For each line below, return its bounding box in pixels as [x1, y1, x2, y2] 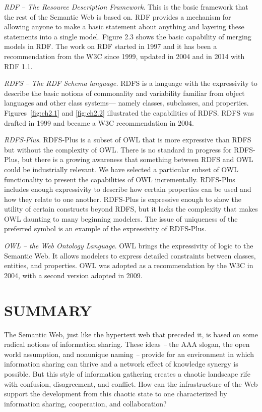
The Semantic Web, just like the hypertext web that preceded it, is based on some [4, 329, 258, 339]
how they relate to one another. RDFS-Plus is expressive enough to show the [4, 193, 242, 204]
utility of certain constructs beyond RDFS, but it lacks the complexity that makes [4, 203, 258, 214]
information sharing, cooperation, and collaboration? [4, 398, 167, 408]
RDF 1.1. [4, 61, 33, 71]
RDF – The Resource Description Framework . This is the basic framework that [4, 2, 248, 12]
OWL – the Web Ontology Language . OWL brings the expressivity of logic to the [4, 240, 253, 251]
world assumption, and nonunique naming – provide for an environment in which [4, 348, 254, 359]
